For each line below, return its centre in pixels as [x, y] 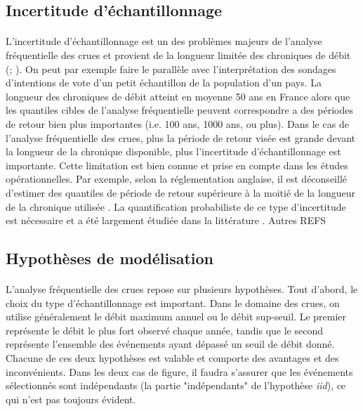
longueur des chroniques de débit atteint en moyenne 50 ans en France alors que [178, 96]
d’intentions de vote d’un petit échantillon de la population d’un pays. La [164, 83]
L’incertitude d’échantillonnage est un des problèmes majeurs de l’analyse [164, 41]
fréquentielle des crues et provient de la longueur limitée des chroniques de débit [178, 54]
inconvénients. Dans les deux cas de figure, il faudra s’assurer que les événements [179, 371]
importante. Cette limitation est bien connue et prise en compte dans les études [177, 165]
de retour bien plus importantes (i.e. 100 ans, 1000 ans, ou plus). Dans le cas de [177, 123]
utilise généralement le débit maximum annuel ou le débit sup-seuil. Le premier [176, 317]
